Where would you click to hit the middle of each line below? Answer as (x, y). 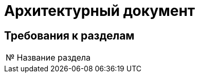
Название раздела (53, 58)
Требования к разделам (69, 35)
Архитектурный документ (100, 11)
